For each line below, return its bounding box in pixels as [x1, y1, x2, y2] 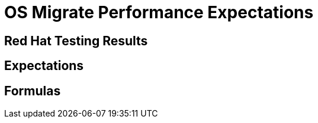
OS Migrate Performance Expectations [4, 2, 314, 22]
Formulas [4, 83, 61, 98]
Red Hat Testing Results [4, 33, 148, 48]
